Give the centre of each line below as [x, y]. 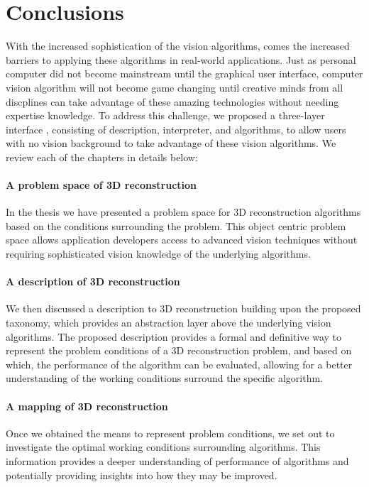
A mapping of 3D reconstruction [87, 406]
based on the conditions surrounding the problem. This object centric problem [176, 225]
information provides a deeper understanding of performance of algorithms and [177, 460]
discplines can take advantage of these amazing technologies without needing [172, 101]
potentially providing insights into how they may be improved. [142, 475]
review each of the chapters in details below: [102, 157]
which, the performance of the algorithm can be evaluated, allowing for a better [179, 364]
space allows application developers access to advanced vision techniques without [182, 240]
